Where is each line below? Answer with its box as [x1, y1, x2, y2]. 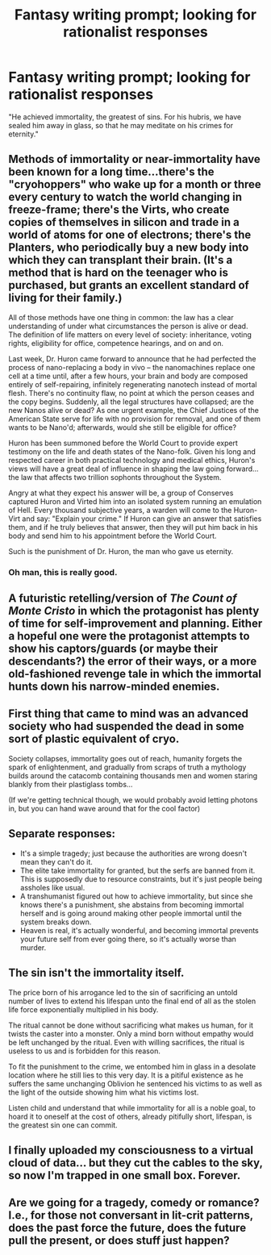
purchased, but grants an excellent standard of [8, 278, 250, 292]
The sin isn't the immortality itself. [8, 966, 185, 980]
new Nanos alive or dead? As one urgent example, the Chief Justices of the [8, 405, 260, 415]
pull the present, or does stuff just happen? [8, 1234, 230, 1248]
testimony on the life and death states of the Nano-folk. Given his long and [8, 446, 256, 457]
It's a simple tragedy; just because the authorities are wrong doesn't [19, 848, 248, 858]
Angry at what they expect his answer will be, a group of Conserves [8, 488, 234, 498]
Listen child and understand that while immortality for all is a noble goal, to [8, 1103, 256, 1112]
